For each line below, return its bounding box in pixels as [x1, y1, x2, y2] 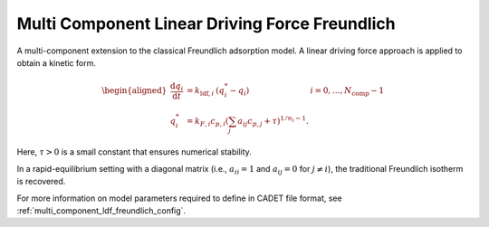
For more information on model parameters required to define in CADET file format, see [16, 193, 343, 203]
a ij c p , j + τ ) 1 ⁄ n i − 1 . [236, 114, 310, 128]
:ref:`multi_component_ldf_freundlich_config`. [16, 205, 186, 216]
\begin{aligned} [101, 85, 168, 95]
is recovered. [16, 176, 66, 187]
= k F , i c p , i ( [186, 116, 229, 128]
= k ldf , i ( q [186, 85, 225, 98]
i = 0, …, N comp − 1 [310, 85, 385, 98]
